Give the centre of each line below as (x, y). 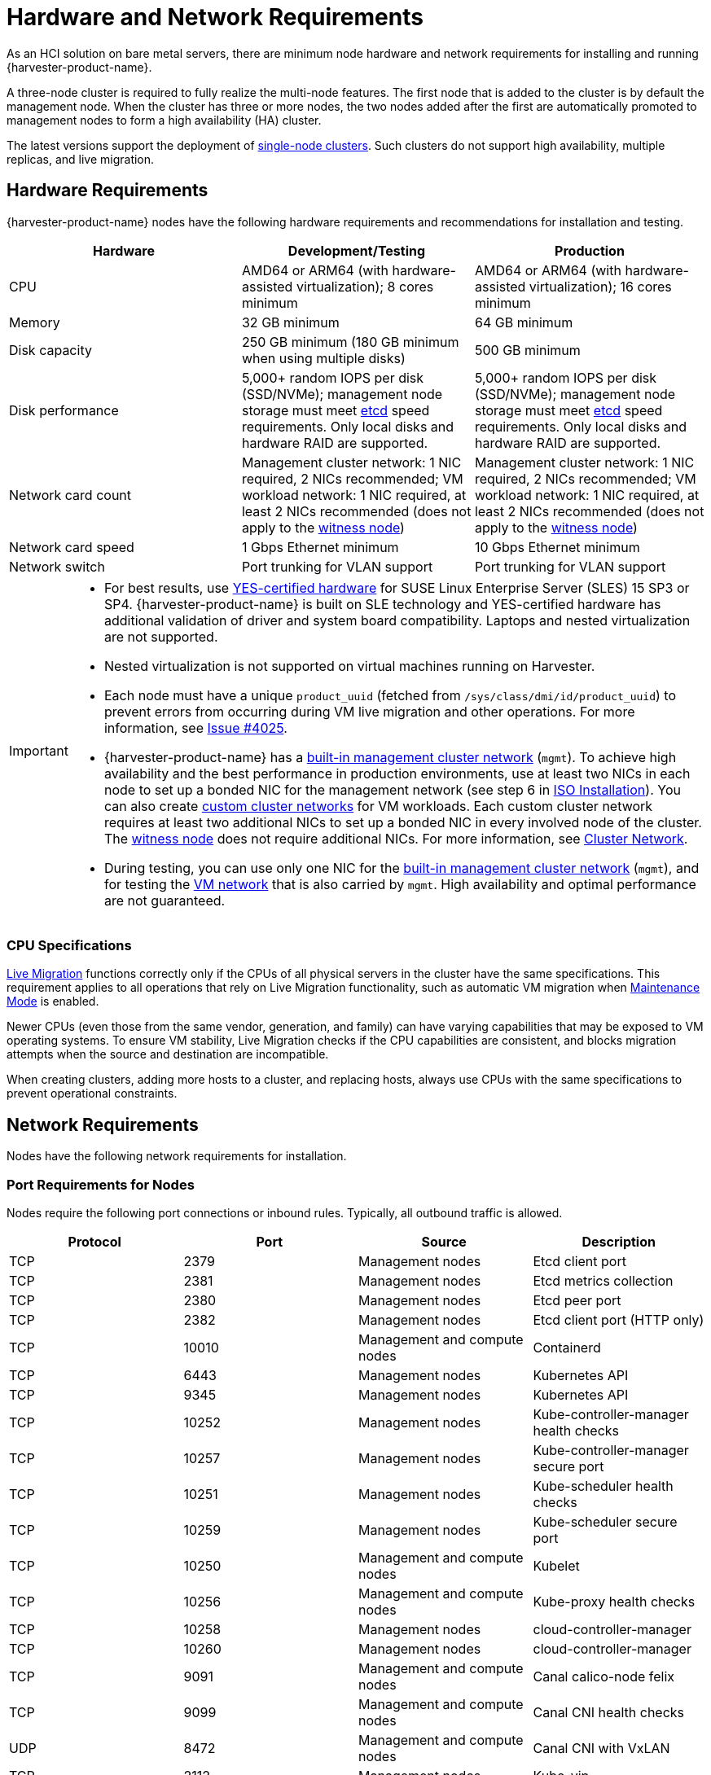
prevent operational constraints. (92, 1093)
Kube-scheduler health (603, 1486)
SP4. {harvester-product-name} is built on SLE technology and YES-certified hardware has (382, 604)
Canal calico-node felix (604, 1676)
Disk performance (64, 410)
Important (39, 750)
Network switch (57, 566)
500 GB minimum (527, 350)
